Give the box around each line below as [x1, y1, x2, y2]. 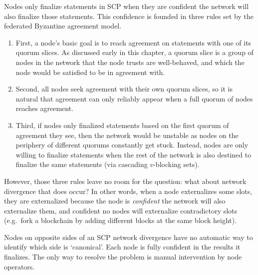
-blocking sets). [153, 159, 200, 169]
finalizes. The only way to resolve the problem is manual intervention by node [4, 251, 242, 262]
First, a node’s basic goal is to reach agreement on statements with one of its [15, 37, 252, 47]
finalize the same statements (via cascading [15, 159, 148, 169]
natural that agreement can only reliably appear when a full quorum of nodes [15, 93, 253, 103]
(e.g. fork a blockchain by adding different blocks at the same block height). [4, 215, 237, 225]
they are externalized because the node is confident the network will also [4, 195, 226, 206]
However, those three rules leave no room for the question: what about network [4, 175, 247, 186]
